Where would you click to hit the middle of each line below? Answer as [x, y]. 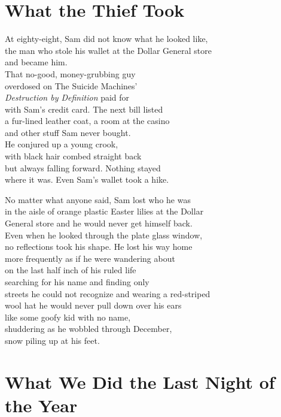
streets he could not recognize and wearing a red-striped [108, 293]
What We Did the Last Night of [140, 381]
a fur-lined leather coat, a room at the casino [87, 121]
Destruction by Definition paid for [67, 97]
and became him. [36, 62]
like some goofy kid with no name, [68, 317]
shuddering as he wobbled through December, [88, 329]
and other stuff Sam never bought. [68, 132]
